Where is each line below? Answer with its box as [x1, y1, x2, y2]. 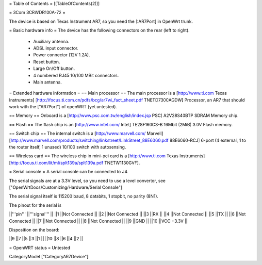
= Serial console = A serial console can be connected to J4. [9, 169, 129, 175]
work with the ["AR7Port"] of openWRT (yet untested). [9, 104, 117, 110]
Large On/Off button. [33, 66, 75, 71]
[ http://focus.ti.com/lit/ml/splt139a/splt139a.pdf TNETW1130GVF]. [9, 160, 140, 166]
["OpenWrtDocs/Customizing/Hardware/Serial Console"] [9, 184, 122, 190]
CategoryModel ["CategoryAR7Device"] [9, 254, 89, 260]
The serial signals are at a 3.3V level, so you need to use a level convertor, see [9, 178, 166, 183]
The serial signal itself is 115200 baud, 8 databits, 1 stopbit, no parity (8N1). [9, 193, 159, 199]
